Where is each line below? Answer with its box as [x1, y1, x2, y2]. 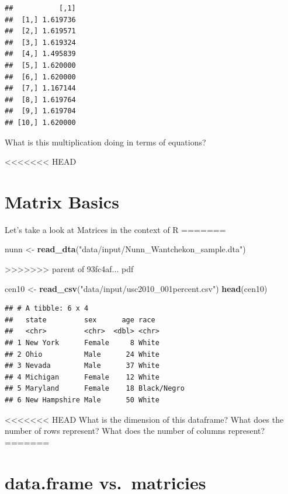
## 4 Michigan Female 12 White [5, 373, 159, 381]
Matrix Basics [5, 189, 119, 213]
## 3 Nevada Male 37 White [5, 361, 159, 370]
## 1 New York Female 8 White [5, 339, 159, 347]
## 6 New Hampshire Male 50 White [5, 395, 159, 404]
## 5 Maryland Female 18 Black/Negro [5, 384, 185, 393]
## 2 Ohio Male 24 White [5, 350, 159, 359]
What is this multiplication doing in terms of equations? [5, 135, 206, 148]
